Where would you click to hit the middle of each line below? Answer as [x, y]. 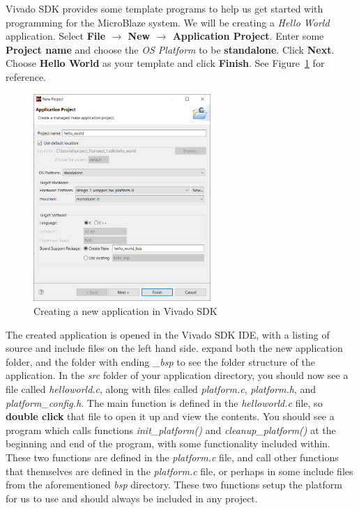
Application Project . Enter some [248, 36]
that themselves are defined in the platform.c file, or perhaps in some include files [179, 471]
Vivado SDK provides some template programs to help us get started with [165, 8]
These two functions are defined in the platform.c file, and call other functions [172, 457]
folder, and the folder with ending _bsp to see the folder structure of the [160, 361]
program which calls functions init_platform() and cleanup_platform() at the [171, 430]
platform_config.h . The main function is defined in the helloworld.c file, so [164, 402]
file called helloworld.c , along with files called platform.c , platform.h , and [161, 389]
